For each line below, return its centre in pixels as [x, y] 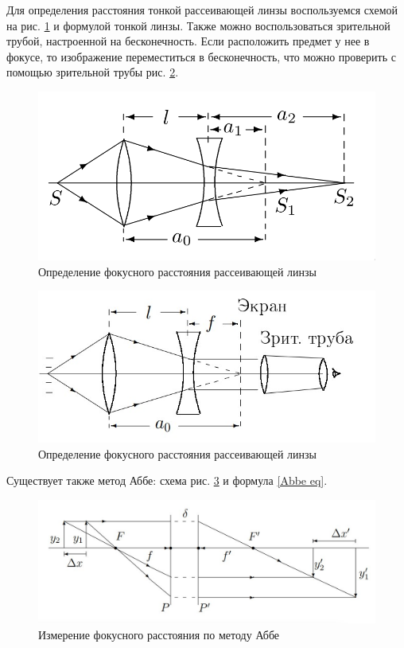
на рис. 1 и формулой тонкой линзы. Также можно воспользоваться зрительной [198, 25]
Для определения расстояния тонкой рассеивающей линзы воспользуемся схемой [202, 10]
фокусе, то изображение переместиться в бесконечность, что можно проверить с [201, 56]
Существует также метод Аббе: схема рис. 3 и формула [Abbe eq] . [167, 480]
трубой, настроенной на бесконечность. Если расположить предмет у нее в [188, 41]
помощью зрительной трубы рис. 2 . [93, 72]
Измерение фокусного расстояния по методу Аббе [159, 634]
